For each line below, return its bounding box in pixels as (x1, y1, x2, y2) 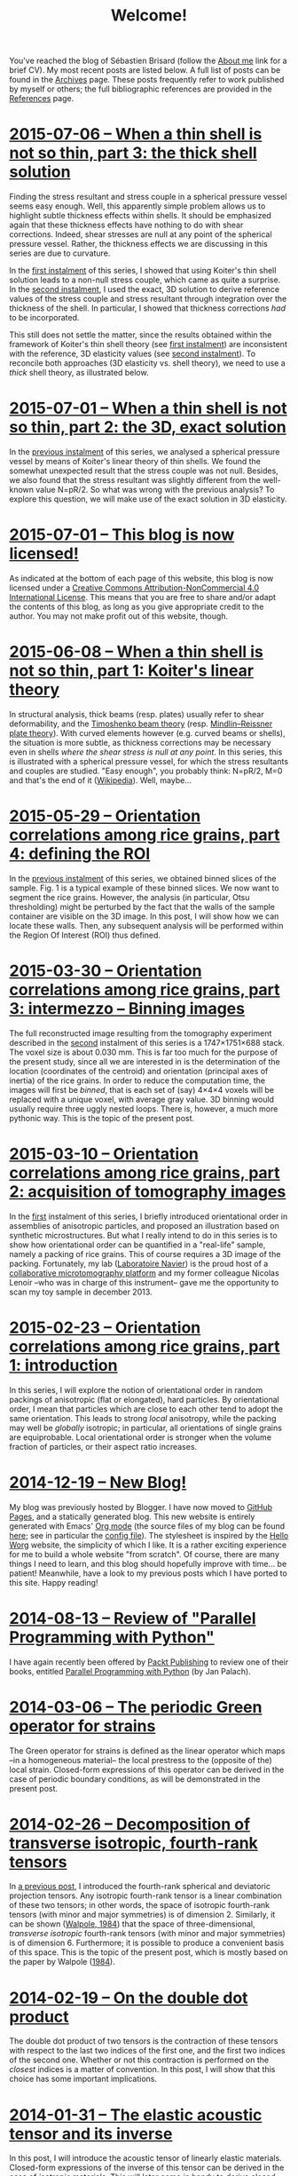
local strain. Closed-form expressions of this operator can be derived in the (9, 1764, 285, 1775)
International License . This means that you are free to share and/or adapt (9, 592, 277, 602)
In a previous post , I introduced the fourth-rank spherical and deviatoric (9, 1881, 271, 1892)
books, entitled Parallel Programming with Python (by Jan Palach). (9, 1666, 251, 1676)
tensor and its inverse (9, 2124, 173, 2144)
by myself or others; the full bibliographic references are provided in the (9, 83, 272, 94)
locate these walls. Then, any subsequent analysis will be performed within (9, 920, 284, 930)
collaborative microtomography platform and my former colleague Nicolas (9, 1267, 279, 1278)
